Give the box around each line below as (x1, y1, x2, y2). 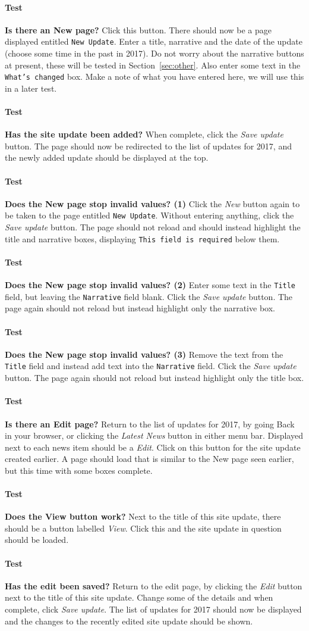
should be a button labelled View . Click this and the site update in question (5, 521, 282, 534)
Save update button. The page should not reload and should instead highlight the (5, 221, 301, 233)
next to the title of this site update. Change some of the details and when (5, 591, 273, 604)
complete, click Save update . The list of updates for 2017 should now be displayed (5, 603, 302, 616)
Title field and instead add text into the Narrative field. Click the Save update (5, 360, 297, 372)
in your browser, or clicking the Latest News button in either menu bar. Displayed (5, 429, 303, 442)
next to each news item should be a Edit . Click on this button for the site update (5, 441, 301, 453)
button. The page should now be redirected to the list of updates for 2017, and (5, 139, 292, 152)
